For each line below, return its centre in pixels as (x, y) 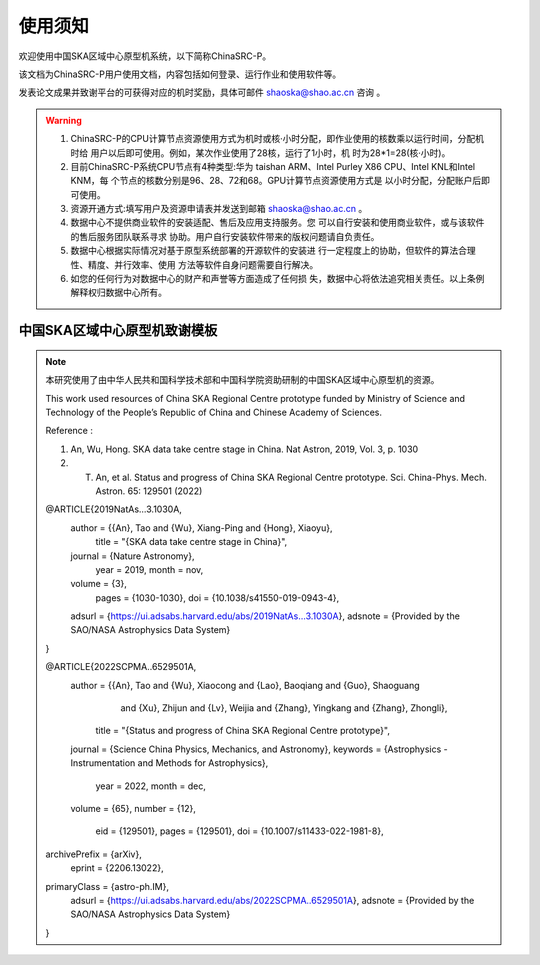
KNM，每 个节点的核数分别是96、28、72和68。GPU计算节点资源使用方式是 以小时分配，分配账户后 (276, 181)
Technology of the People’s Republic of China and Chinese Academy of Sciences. (214, 412)
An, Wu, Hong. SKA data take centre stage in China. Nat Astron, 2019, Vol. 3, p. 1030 (244, 449)
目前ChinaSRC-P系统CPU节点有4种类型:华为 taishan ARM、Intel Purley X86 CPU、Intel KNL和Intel (272, 166)
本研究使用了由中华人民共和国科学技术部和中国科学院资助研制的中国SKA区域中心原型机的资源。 (242, 380)
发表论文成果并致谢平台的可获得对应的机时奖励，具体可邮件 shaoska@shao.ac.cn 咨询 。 (202, 92)
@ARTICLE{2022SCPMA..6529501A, (121, 667)
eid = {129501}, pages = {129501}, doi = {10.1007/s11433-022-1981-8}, (239, 831)
